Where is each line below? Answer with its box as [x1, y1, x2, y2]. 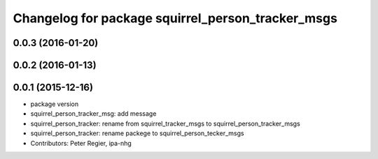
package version [30, 100, 79, 108]
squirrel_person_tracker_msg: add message [30, 109, 157, 118]
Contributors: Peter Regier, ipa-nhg [30, 139, 132, 147]
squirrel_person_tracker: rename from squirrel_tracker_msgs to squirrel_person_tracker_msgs [30, 119, 300, 128]
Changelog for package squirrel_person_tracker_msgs [13, 10, 337, 26]
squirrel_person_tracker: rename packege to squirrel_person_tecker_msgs [30, 129, 244, 137]
